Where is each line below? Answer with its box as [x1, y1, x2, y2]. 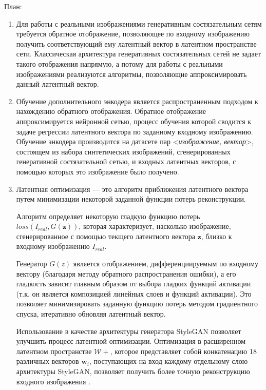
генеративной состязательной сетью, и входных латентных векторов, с [16, 156, 236, 167]
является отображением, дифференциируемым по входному [73, 258, 259, 269]
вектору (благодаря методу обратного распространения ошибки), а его [16, 268, 236, 279]
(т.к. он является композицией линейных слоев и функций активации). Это [16, 288, 252, 299]
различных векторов [16, 356, 79, 366]
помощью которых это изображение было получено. [16, 166, 179, 177]
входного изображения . [16, 376, 91, 386]
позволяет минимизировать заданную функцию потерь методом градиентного [16, 298, 258, 309]
